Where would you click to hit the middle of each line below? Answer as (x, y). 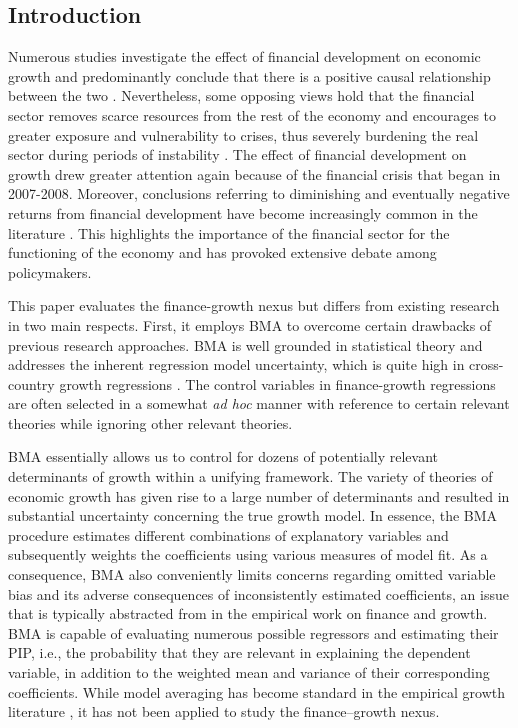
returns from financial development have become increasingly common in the (243, 212)
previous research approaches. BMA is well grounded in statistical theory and (245, 344)
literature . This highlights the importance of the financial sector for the (229, 232)
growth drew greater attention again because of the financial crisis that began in (254, 173)
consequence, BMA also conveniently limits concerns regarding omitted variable (252, 574)
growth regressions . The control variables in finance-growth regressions (277, 383)
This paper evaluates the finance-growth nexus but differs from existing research (254, 305)
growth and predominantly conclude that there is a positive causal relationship (249, 75)
